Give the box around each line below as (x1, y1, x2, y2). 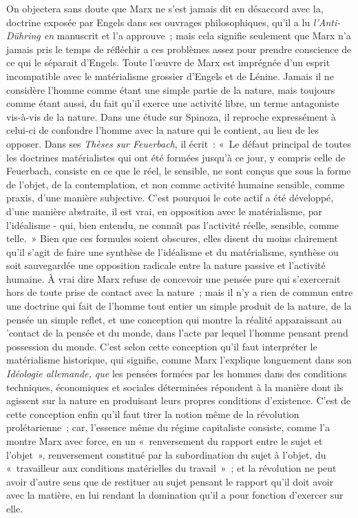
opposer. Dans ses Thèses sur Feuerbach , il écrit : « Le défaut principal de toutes (6, 136, 351, 150)
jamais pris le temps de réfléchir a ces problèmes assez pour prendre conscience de (6, 41, 352, 56)
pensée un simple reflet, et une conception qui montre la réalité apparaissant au (6, 312, 342, 326)
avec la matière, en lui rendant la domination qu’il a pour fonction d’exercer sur (6, 488, 344, 502)
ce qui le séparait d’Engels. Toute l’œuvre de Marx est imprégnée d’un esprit (6, 55, 330, 70)
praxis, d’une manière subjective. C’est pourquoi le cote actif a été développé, (6, 190, 334, 205)
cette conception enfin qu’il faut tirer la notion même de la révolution (6, 406, 299, 421)
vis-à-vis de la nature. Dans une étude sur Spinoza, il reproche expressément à (6, 109, 336, 123)
